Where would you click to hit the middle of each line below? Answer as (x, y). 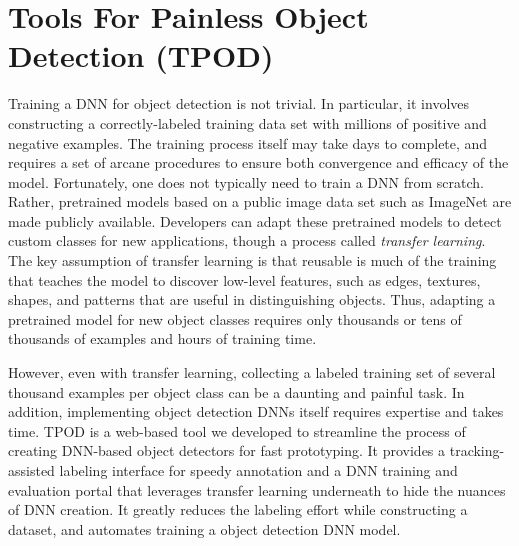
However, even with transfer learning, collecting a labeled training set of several (252, 372)
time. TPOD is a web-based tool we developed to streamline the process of (237, 430)
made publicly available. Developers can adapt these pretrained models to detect (255, 220)
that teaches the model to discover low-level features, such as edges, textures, (244, 279)
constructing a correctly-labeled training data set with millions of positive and (247, 122)
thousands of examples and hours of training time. (162, 338)
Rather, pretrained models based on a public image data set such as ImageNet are (260, 201)
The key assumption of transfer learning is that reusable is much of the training (252, 260)
